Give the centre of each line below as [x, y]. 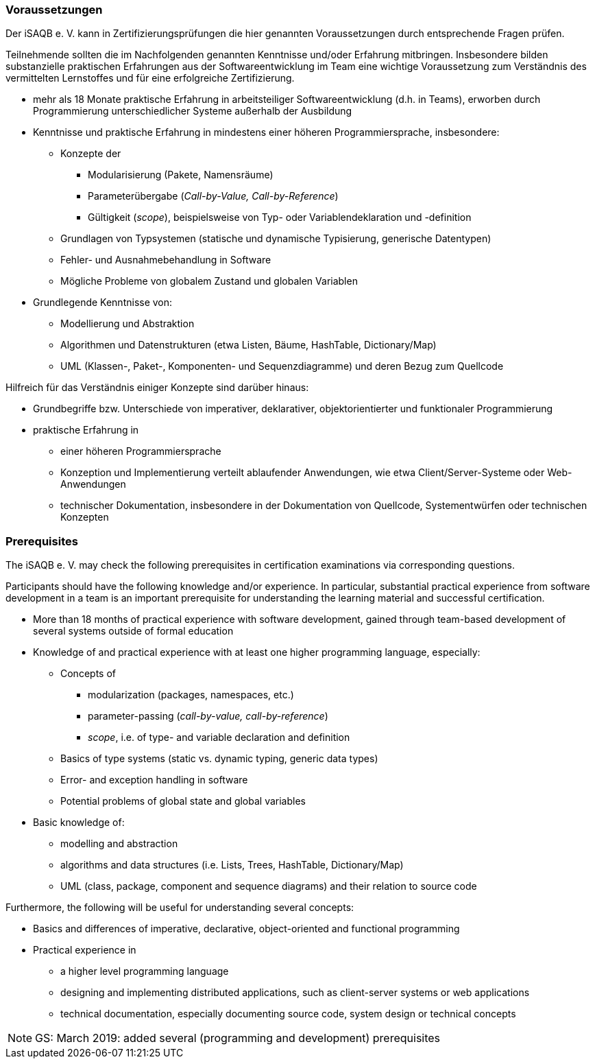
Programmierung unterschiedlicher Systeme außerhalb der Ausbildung [193, 111]
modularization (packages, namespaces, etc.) [191, 695]
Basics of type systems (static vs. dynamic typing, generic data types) [219, 759]
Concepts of [88, 674]
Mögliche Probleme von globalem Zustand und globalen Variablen [209, 281]
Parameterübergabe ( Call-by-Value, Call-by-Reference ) [213, 196]
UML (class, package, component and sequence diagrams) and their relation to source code [269, 886]
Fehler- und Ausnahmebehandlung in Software [166, 260]
